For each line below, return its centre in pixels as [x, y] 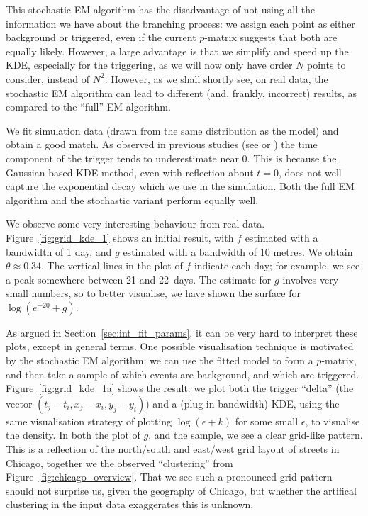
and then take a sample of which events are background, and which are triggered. [183, 374]
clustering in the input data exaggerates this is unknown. [130, 504]
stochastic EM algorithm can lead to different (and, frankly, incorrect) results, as [182, 92]
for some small [267, 421]
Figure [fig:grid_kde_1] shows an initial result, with [120, 237]
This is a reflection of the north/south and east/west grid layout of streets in [173, 449]
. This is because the [292, 158]
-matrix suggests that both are [271, 37]
